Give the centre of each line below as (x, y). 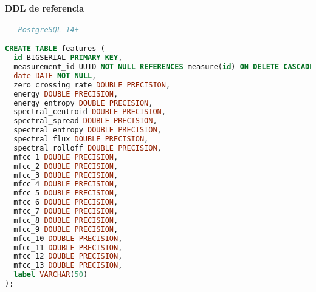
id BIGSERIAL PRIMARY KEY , (68, 58)
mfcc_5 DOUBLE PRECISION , (66, 193)
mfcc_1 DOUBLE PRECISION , (66, 157)
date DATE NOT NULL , (55, 76)
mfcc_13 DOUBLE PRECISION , (68, 266)
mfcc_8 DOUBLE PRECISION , (66, 220)
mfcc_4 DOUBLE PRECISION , (66, 184)
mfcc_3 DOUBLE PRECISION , (66, 175)
